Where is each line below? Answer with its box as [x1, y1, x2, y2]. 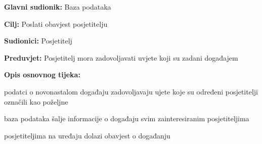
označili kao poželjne [4, 96, 68, 107]
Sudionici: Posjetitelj [4, 35, 72, 46]
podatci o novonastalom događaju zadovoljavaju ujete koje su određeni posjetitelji [4, 86, 258, 97]
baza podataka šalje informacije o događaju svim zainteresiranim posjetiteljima [4, 113, 249, 124]
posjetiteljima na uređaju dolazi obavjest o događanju [4, 130, 170, 140]
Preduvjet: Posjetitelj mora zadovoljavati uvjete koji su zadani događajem [4, 52, 238, 63]
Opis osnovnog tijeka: [4, 69, 80, 80]
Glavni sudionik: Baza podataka [4, 2, 111, 12]
